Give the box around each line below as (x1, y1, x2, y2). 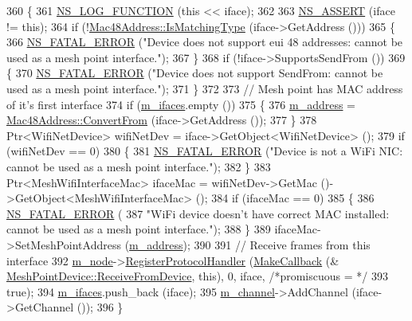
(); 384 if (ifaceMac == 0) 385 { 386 (195, 190, 375, 206)
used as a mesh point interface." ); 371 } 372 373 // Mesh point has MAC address (6, 80, 403, 96)
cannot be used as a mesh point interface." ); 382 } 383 (6, 158, 271, 174)
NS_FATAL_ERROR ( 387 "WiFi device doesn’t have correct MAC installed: (6, 205, 390, 221)
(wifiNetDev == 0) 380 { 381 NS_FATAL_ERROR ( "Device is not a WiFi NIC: (6, 143, 403, 159)
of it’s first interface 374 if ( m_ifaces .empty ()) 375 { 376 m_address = (6, 96, 356, 112)
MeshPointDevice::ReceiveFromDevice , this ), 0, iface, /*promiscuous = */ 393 (6, 268, 388, 284)
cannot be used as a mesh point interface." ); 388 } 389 (6, 221, 271, 237)
